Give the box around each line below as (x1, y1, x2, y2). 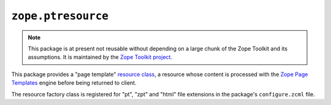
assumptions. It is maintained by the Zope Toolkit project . (28, 53, 173, 61)
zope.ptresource (11, 9, 108, 23)
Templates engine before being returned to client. (11, 79, 137, 87)
